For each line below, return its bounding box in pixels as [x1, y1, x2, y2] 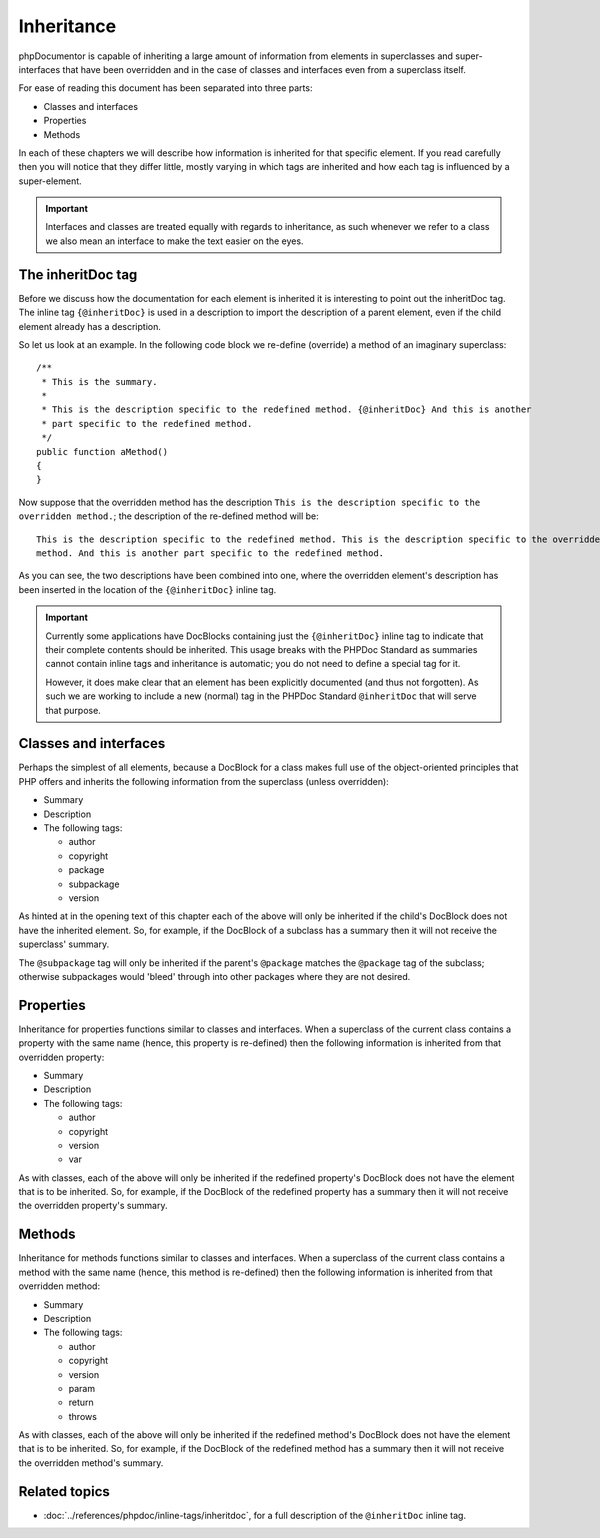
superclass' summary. [18, 938, 110, 950]
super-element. [18, 175, 82, 187]
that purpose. [45, 704, 102, 716]
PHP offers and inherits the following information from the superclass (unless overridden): [18, 775, 389, 787]
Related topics [18, 1483, 110, 1500]
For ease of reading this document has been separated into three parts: [18, 82, 313, 94]
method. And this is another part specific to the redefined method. [36, 548, 385, 559]
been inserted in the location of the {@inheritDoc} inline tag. [18, 583, 277, 595]
